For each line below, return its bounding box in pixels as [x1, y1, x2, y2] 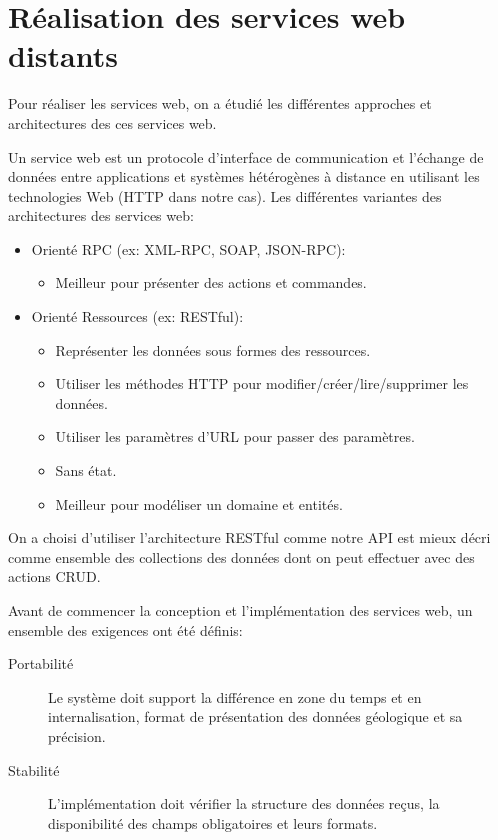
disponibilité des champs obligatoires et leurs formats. [48, 812, 378, 833]
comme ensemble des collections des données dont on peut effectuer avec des [8, 546, 475, 567]
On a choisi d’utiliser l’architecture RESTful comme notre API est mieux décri [8, 527, 491, 548]
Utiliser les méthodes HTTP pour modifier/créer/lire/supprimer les [55, 373, 469, 394]
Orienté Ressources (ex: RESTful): [31, 306, 244, 327]
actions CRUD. [8, 566, 101, 587]
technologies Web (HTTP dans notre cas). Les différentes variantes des [8, 185, 442, 206]
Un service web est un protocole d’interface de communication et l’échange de [8, 146, 484, 167]
